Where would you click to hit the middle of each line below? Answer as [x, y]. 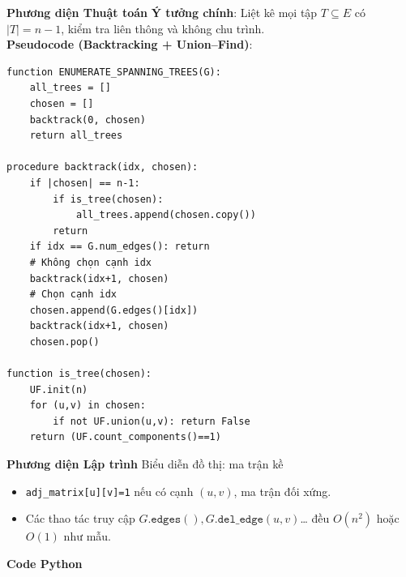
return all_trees [76, 136]
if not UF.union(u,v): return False [152, 421]
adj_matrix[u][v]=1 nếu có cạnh [109, 491]
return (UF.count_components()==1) [125, 437]
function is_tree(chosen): [79, 374]
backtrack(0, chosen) [88, 120]
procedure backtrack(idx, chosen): [103, 167]
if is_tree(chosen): [108, 199]
